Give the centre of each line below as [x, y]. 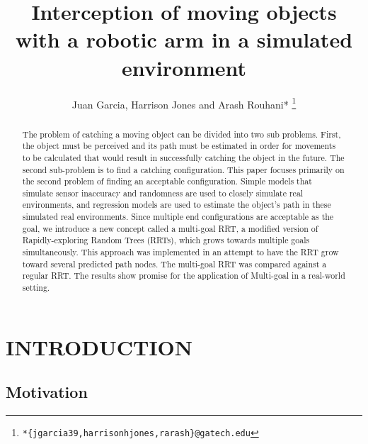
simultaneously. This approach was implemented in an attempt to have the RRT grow [180, 252]
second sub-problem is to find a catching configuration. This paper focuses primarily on [183, 169]
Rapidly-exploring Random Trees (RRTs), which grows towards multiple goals [166, 240]
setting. [36, 288]
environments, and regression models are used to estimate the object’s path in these [177, 205]
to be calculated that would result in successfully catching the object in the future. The [183, 157]
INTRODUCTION [99, 346]
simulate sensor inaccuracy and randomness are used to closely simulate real [163, 193]
